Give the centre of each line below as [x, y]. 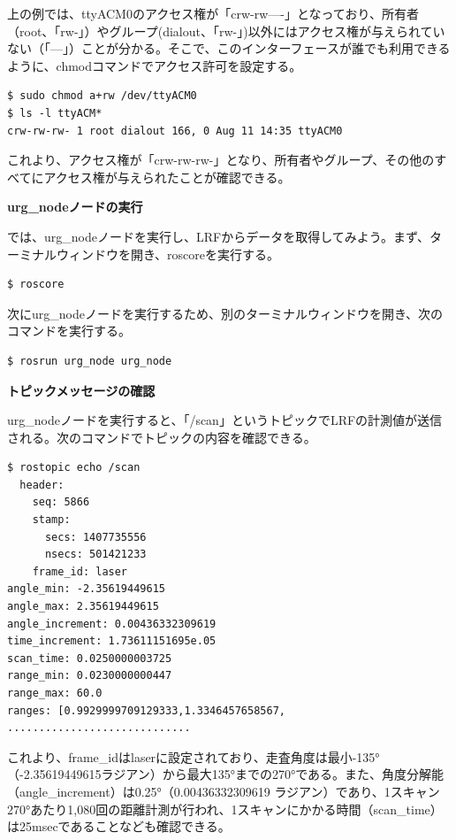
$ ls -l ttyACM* [55, 113]
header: [42, 485]
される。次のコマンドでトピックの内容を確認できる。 [162, 437]
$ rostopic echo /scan [74, 468]
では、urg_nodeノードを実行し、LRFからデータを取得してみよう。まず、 [218, 236]
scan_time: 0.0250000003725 [90, 658]
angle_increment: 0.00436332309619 [112, 624]
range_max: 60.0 [55, 693]
